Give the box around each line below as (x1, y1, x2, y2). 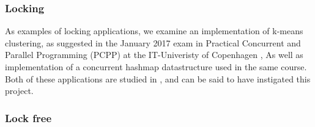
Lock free (5, 110, 52, 125)
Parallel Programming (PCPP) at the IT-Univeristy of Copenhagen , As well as (5, 48, 303, 61)
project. (5, 84, 34, 97)
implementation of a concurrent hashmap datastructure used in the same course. (5, 60, 307, 73)
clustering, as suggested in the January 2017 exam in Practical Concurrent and (5, 36, 301, 49)
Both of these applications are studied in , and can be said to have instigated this (5, 72, 311, 85)
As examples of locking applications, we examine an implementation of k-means (5, 24, 303, 37)
